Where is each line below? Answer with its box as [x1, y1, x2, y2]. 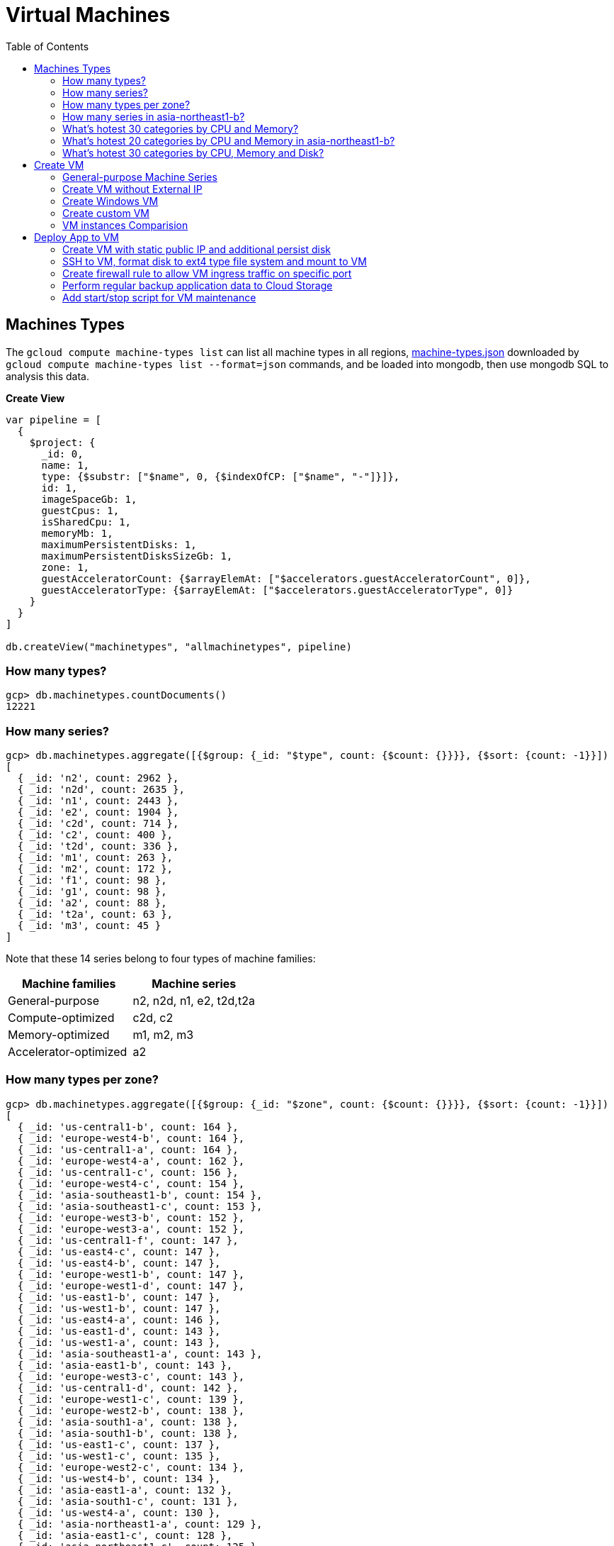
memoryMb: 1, [41, 527, 113, 539]
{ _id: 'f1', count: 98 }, [17, 874, 167, 886]
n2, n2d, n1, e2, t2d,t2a [132, 994, 255, 1008]
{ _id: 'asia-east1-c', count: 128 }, [17, 1529, 233, 1541]
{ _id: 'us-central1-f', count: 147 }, [17, 1234, 239, 1246]
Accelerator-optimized [8, 1045, 127, 1060]
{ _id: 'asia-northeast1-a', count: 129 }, [17, 1518, 263, 1530]
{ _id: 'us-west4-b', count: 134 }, [17, 1472, 221, 1484]
